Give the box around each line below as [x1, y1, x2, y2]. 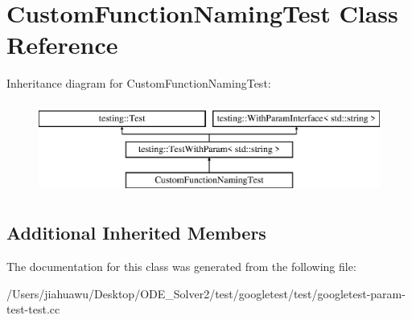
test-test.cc [6, 301, 60, 318]
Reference [6, 28, 118, 61]
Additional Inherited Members [6, 220, 266, 245]
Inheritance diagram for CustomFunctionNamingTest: [6, 75, 271, 92]
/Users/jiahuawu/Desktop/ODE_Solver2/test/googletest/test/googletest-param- [6, 285, 406, 302]
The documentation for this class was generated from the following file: [6, 258, 356, 275]
